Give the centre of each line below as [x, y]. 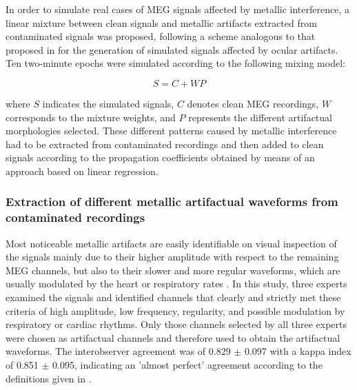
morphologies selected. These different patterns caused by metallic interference [171, 131]
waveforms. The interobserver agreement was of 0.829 [118, 351]
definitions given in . [49, 378]
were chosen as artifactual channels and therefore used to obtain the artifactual [173, 337]
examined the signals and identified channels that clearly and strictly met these [173, 297]
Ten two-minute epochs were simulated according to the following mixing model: [175, 63]
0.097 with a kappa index [298, 351]
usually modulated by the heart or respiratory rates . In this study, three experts [176, 284]
